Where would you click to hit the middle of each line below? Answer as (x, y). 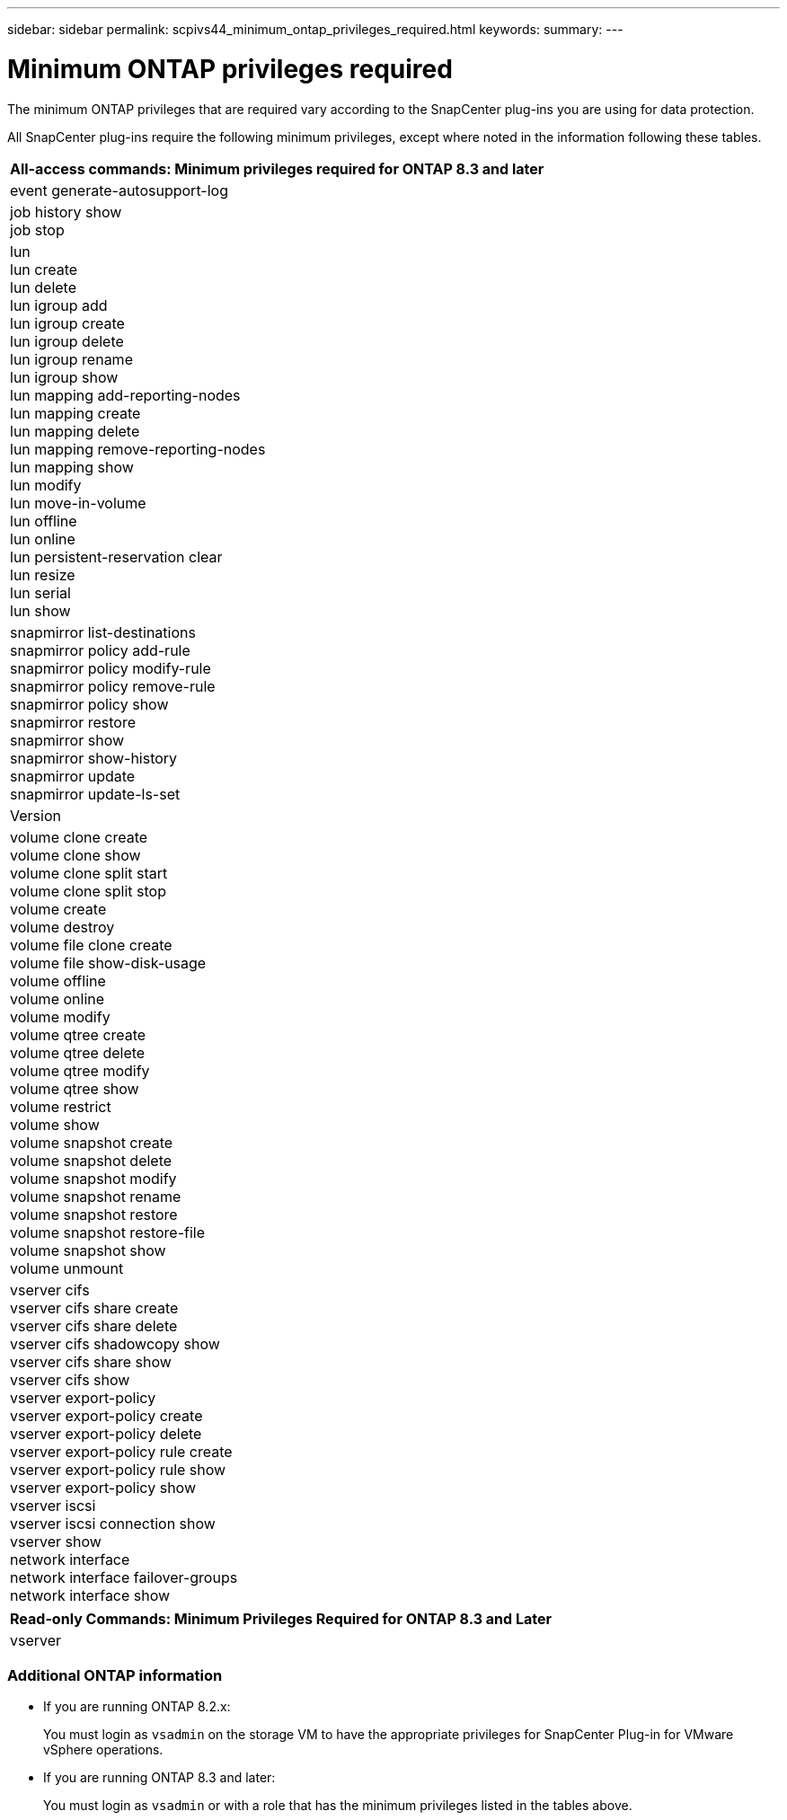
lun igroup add (59, 305)
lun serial (40, 592)
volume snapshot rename (96, 1196)
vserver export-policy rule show (118, 1469)
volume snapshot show (88, 1250)
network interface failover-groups (124, 1577)
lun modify (46, 485)
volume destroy (62, 927)
